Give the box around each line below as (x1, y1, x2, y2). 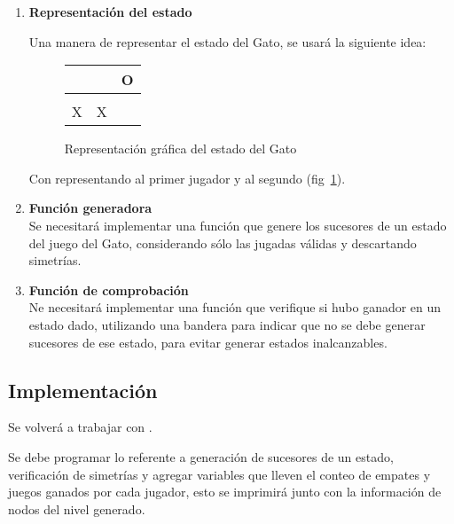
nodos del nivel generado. (8, 499, 145, 518)
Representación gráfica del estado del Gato (64, 139, 297, 158)
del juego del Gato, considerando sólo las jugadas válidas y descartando (28, 233, 417, 252)
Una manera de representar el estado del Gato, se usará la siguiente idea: (28, 32, 427, 51)
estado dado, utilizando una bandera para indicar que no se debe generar (28, 315, 426, 333)
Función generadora (28, 199, 153, 217)
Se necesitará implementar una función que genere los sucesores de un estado (28, 215, 447, 234)
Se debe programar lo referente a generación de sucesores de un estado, (8, 447, 394, 465)
